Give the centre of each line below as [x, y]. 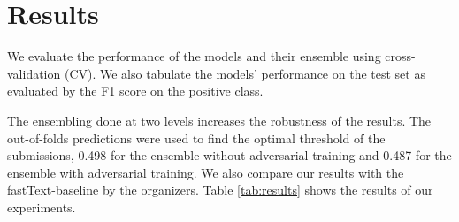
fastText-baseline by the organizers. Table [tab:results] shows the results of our [220, 190]
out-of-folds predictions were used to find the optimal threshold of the [196, 138]
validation [34, 73]
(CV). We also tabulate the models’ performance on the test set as [245, 73]
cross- [400, 56]
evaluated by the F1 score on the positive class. [135, 91]
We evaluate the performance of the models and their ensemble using [194, 56]
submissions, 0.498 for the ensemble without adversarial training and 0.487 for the [229, 155]
